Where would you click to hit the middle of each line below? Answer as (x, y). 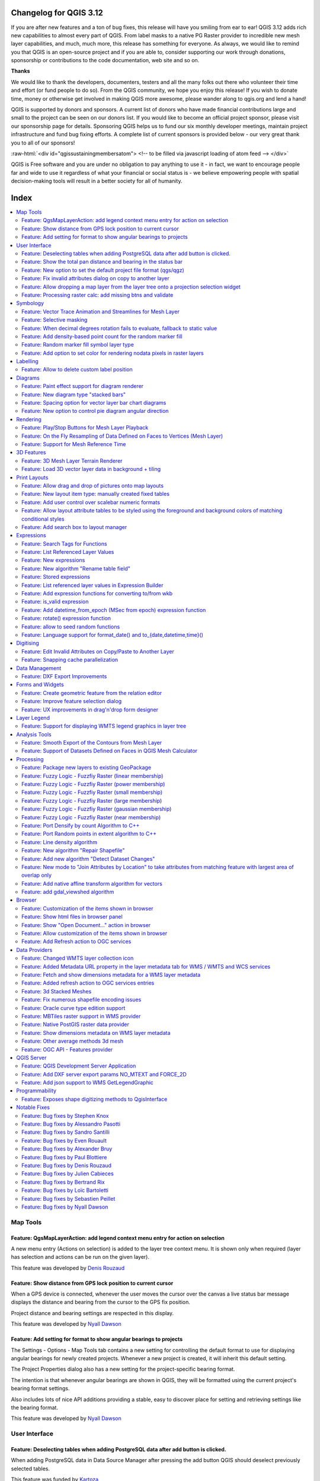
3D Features (31, 453)
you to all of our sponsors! (43, 143)
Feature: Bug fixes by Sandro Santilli (65, 1132)
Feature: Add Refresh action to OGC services (76, 941)
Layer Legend (33, 717)
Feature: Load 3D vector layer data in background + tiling (91, 469)
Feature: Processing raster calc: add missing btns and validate (97, 295)
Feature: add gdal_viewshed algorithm (68, 892)
